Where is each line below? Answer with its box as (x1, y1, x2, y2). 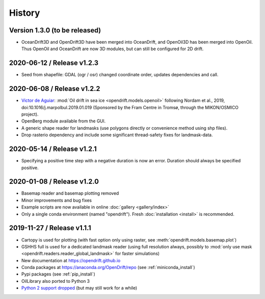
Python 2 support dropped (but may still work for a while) (21, 285, 137, 291)
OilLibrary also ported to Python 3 (21, 278, 90, 284)
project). (21, 111, 39, 118)
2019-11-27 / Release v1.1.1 (9, 224, 91, 232)
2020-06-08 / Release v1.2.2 (9, 85, 101, 93)
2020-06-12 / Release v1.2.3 (9, 59, 99, 67)
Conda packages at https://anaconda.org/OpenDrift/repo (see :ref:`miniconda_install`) (21, 265, 195, 270)
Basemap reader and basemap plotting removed (21, 190, 119, 196)
